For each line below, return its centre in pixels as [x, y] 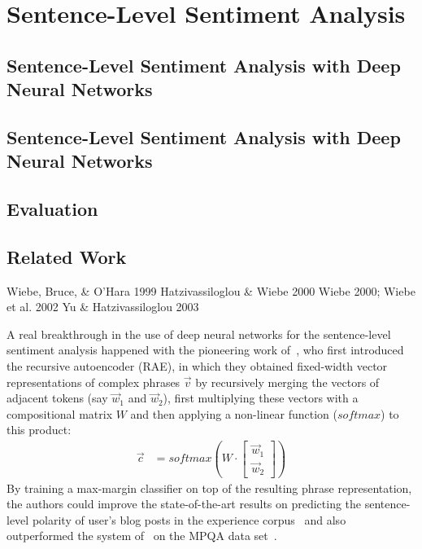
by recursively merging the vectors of [287, 382]
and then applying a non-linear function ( [234, 413]
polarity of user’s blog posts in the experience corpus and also [189, 519]
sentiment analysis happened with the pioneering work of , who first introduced [205, 350]
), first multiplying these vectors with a [261, 398]
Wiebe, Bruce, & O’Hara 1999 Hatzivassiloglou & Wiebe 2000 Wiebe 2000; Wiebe [211, 290]
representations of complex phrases [94, 382]
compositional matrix [60, 413]
